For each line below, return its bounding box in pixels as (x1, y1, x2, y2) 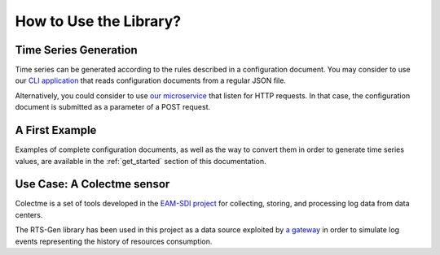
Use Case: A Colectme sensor (15, 177, 170, 191)
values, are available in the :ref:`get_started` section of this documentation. (15, 156, 266, 166)
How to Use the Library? (15, 12, 182, 30)
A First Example (15, 123, 97, 137)
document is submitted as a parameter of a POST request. (15, 102, 211, 112)
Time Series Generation (15, 43, 138, 57)
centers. (15, 210, 43, 219)
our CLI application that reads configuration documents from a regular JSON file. (15, 76, 287, 85)
